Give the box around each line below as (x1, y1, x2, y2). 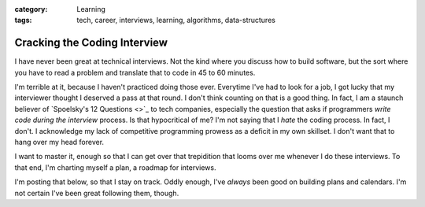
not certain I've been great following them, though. (14, 188, 179, 198)
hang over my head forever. (14, 138, 105, 147)
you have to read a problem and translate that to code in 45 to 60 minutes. (14, 68, 256, 77)
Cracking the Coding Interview (14, 36, 168, 50)
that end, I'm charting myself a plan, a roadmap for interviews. (14, 162, 216, 172)
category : (14, 5, 48, 13)
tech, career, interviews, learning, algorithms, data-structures (76, 16, 275, 25)
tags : (14, 16, 32, 25)
